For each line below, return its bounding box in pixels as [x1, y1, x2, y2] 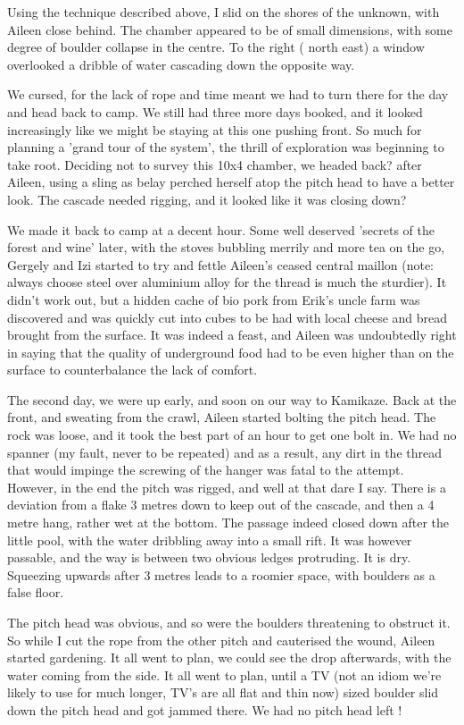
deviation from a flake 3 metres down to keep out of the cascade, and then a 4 [7, 495, 435, 514]
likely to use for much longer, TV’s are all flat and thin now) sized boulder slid [7, 683, 439, 702]
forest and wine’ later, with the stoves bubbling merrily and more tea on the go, [7, 238, 445, 257]
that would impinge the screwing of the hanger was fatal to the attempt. [7, 460, 404, 479]
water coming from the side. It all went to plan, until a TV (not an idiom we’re [7, 665, 442, 684]
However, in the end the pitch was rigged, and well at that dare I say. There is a [7, 477, 446, 496]
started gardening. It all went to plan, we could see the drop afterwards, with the [7, 648, 452, 667]
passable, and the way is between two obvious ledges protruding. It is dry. [7, 548, 411, 567]
